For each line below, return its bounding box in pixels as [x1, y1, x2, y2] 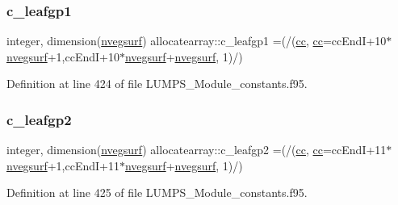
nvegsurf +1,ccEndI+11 [6, 157, 119, 174]
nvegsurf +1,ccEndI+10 [6, 48, 119, 65]
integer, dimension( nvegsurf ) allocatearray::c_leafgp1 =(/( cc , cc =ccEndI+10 [6, 32, 387, 49]
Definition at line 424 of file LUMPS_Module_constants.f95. [6, 75, 308, 92]
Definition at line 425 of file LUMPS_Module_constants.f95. [6, 184, 308, 201]
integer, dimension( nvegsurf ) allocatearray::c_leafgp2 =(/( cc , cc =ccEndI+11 [6, 141, 387, 158]
